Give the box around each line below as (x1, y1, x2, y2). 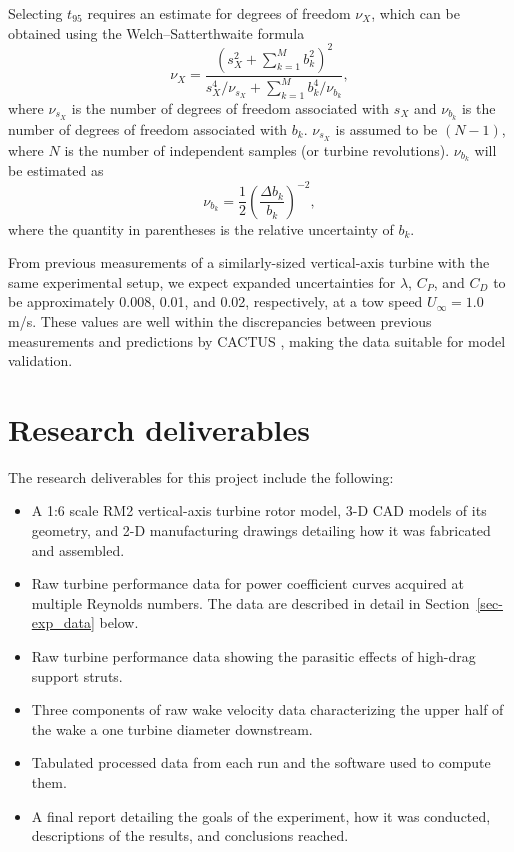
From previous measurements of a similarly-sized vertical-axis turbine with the (8, 252, 490, 273)
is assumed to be (335, 118, 438, 139)
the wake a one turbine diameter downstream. (31, 718, 313, 739)
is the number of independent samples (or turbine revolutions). (64, 139, 450, 160)
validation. (8, 350, 73, 371)
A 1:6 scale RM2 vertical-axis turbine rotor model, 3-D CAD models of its (31, 500, 487, 521)
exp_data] (31, 612, 95, 633)
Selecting (8, 3, 63, 23)
